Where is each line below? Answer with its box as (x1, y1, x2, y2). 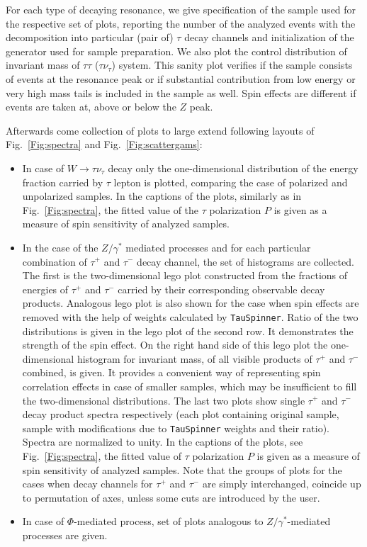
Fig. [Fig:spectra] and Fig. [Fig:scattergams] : (6, 137, 203, 152)
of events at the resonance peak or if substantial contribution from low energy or (6, 71, 356, 86)
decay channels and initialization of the (184, 30, 354, 45)
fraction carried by (22, 174, 103, 189)
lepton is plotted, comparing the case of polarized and (113, 174, 348, 189)
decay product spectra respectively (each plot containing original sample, (22, 407, 339, 422)
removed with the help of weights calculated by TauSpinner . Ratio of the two (22, 309, 358, 324)
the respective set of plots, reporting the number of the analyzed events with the (6, 16, 356, 30)
